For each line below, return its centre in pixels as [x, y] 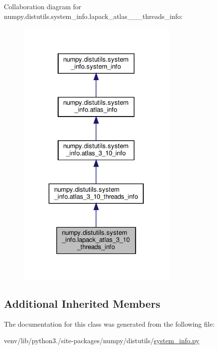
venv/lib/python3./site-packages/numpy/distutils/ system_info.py [102, 340]
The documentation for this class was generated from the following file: [109, 324]
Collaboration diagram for [43, 6]
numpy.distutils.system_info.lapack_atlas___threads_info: [93, 16]
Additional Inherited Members [82, 304]
